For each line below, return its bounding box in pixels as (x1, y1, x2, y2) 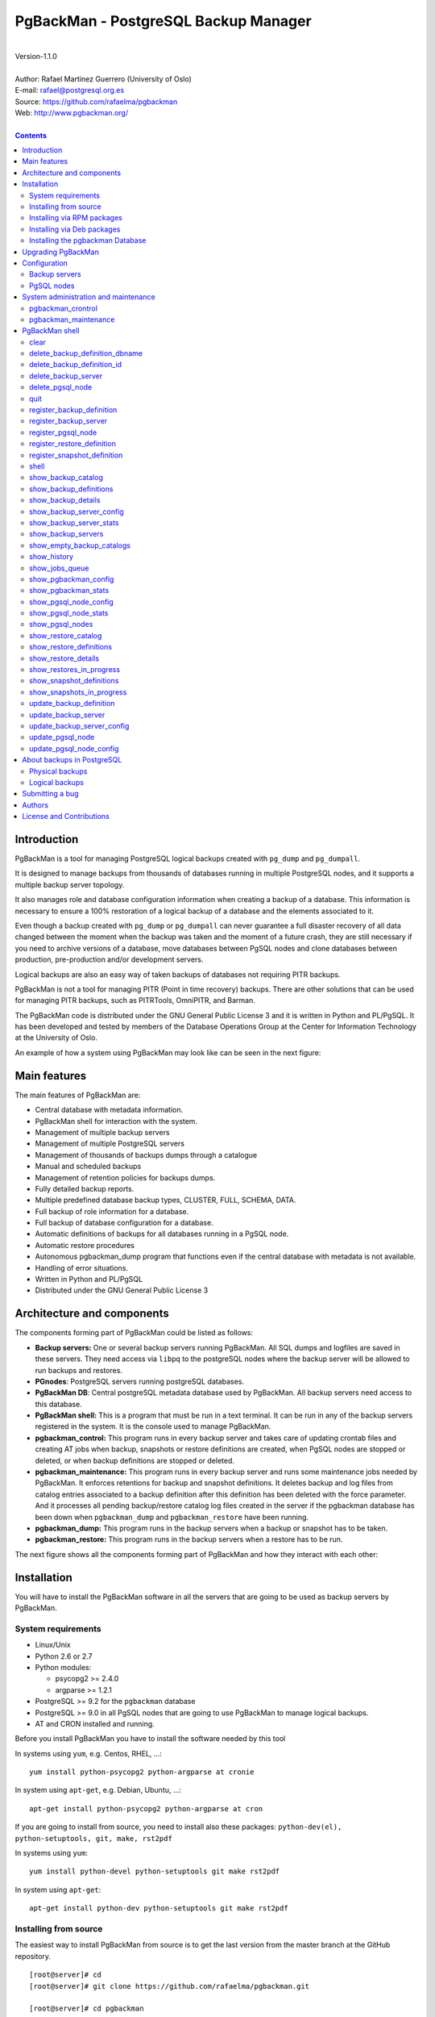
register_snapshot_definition (29, 450, 123, 460)
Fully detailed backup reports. (35, 1184, 135, 1193)
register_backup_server (29, 416, 108, 426)
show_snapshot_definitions (29, 676, 119, 686)
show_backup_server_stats (29, 517, 119, 528)
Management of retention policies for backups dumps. (35, 1172, 216, 1182)
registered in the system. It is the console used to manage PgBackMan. (35, 1422, 271, 1431)
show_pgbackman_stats (29, 586, 110, 595)
